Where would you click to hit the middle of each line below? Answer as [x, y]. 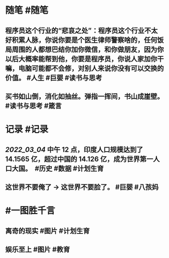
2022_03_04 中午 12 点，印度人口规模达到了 [74, 149]
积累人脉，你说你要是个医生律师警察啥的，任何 [84, 40]
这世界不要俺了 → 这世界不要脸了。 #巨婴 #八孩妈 [82, 187]
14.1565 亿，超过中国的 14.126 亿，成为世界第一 [79, 159]
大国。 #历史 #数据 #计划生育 [58, 169]
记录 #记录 [27, 130]
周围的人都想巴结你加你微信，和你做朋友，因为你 [88, 49]
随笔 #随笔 [27, 10]
